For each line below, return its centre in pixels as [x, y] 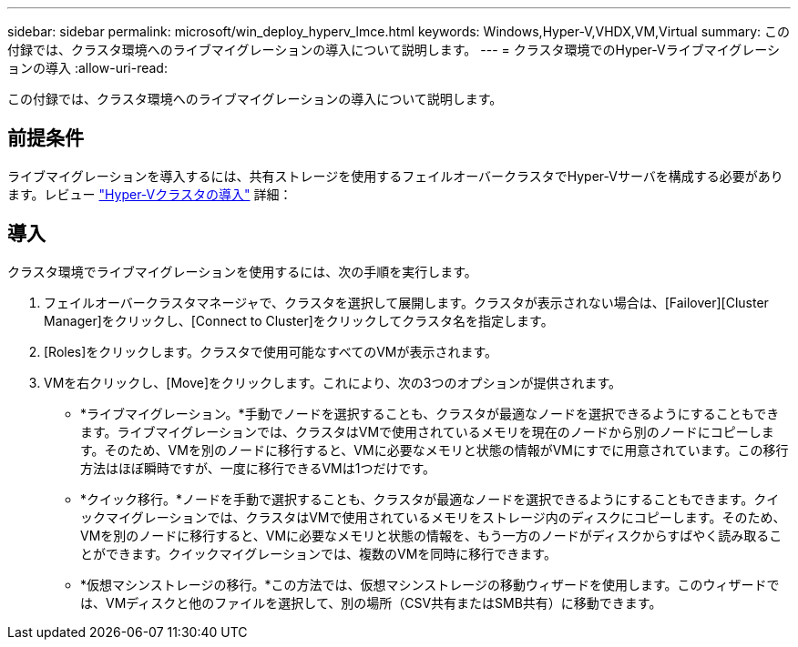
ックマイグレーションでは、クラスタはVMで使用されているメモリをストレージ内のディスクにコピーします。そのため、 [433, 517]
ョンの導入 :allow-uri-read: [87, 68]
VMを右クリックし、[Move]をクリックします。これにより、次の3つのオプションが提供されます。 [333, 382]
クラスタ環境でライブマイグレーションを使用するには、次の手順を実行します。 [242, 271]
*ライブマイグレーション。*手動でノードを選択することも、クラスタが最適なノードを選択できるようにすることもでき [430, 413]
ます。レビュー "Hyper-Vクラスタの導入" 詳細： [150, 194]
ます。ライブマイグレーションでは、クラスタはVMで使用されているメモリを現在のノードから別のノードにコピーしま [427, 431]
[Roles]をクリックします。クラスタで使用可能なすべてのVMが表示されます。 [271, 351]
